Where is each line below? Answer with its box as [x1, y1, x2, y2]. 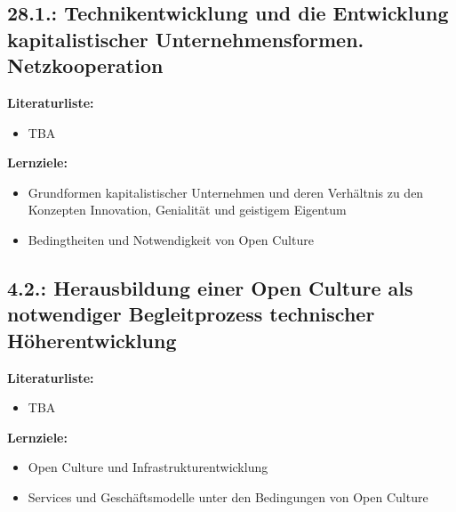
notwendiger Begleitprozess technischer [7, 300, 375, 328]
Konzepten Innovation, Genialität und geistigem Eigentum [28, 200, 347, 219]
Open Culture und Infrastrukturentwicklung [28, 458, 268, 476]
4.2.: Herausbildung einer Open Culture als [7, 273, 413, 301]
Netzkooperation [7, 52, 164, 79]
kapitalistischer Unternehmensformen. [7, 25, 364, 53]
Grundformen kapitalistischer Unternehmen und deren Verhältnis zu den [28, 183, 424, 201]
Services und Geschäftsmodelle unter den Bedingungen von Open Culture [28, 487, 428, 506]
